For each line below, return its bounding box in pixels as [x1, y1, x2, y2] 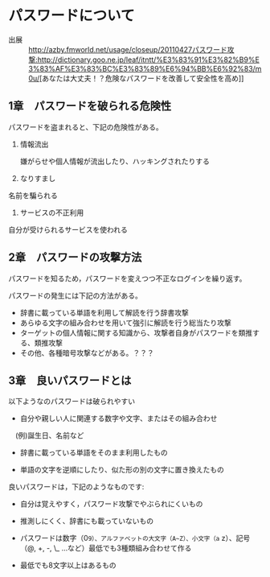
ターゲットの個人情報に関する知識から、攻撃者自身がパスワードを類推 [19, 328, 253, 337]
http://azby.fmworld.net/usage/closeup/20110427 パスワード [28, 44, 227, 54]
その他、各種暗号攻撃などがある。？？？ [19, 348, 154, 357]
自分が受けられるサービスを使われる [8, 225, 129, 234]
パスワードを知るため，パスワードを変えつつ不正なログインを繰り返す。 [8, 274, 247, 283]
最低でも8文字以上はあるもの [19, 560, 117, 571]
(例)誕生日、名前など [14, 431, 84, 440]
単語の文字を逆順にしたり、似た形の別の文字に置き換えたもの [19, 465, 225, 475]
